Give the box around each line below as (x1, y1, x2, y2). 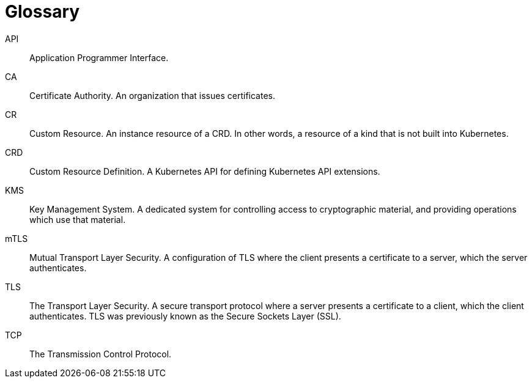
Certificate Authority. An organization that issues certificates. (29, 90, 275, 101)
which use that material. (29, 214, 126, 225)
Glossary (5, 1, 80, 22)
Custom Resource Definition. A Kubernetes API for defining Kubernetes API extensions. (29, 166, 380, 177)
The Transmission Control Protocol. (29, 348, 172, 359)
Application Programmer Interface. (29, 52, 169, 63)
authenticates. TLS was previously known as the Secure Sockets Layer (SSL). (29, 310, 341, 321)
